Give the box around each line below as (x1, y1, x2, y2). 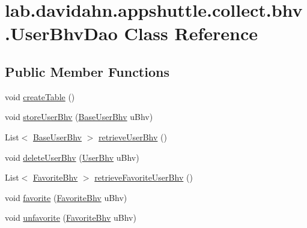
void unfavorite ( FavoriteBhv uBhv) (5, 211, 136, 224)
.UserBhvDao (5, 21, 118, 46)
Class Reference (124, 21, 258, 46)
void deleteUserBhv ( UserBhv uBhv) (5, 151, 139, 163)
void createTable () (5, 90, 75, 103)
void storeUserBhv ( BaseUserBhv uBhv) (5, 110, 153, 123)
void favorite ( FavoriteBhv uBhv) (5, 191, 127, 203)
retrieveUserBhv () (99, 130, 167, 143)
